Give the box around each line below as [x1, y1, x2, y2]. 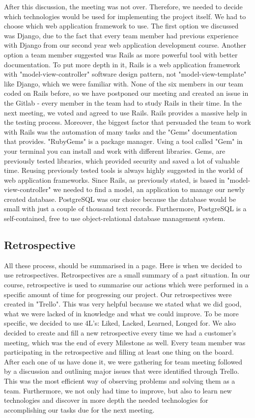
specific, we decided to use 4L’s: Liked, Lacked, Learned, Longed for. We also [4, 318, 236, 328]
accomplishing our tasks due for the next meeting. [4, 404, 155, 415]
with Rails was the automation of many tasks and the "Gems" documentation [4, 126, 237, 137]
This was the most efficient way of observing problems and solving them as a [4, 375, 235, 386]
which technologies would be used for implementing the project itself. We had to [4, 11, 246, 21]
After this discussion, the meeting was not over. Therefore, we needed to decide [4, 1, 243, 11]
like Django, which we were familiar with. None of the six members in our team [4, 78, 243, 88]
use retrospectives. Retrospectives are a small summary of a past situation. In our [4, 270, 250, 280]
